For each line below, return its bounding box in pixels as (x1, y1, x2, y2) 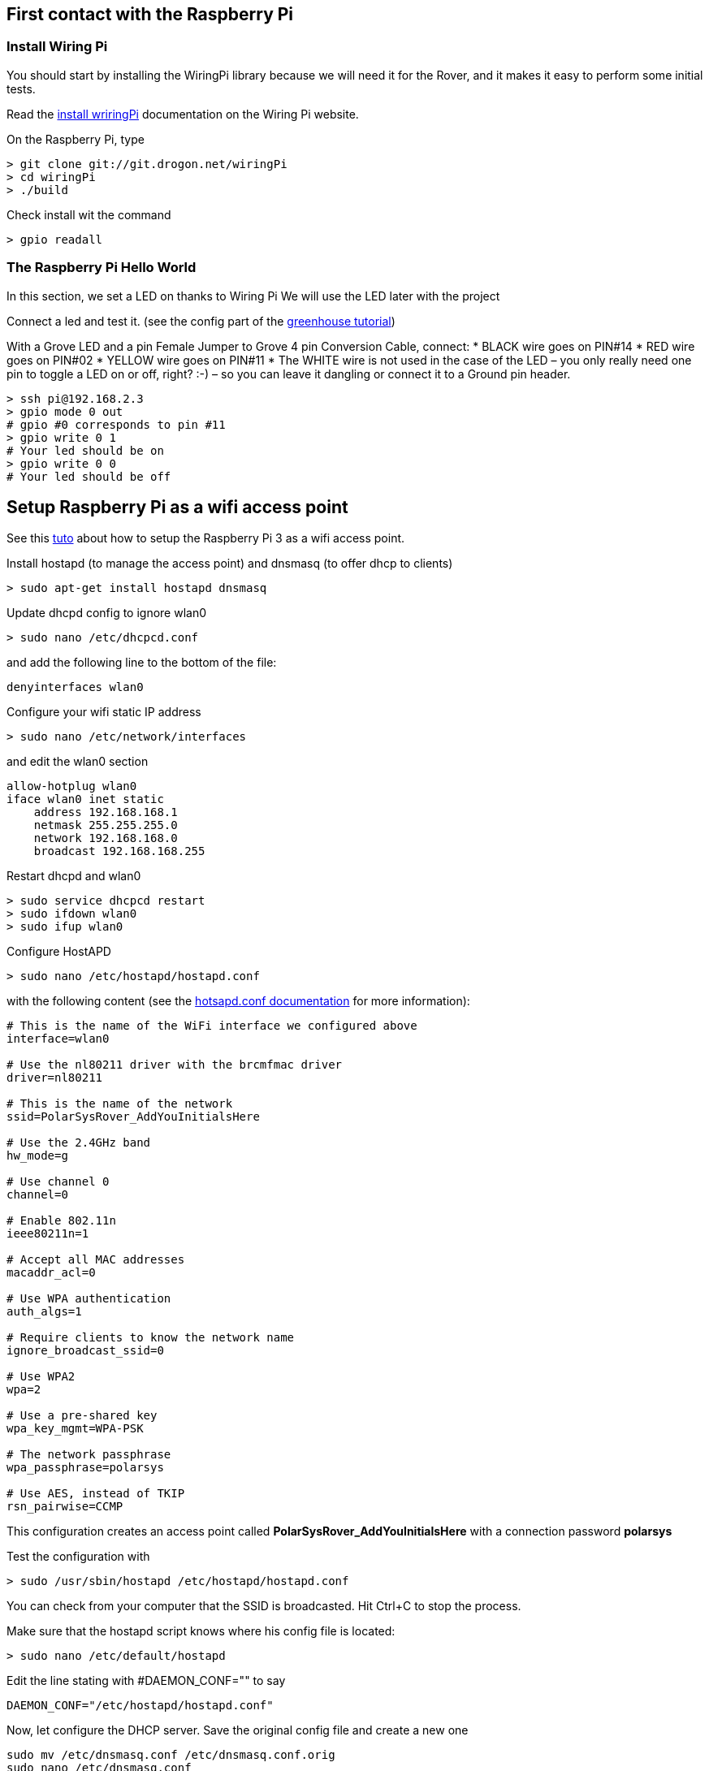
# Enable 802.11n (6, 1214, 116, 1228)
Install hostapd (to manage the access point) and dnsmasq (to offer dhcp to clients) (6, 556, 453, 571)
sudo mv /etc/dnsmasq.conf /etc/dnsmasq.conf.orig (6, 1748, 335, 1762)
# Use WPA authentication (6, 1292, 171, 1306)
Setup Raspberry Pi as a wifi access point (6, 496, 348, 517)
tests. (6, 81, 36, 96)
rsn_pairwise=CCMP (6, 1500, 123, 1514)
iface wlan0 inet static (6, 793, 164, 806)
